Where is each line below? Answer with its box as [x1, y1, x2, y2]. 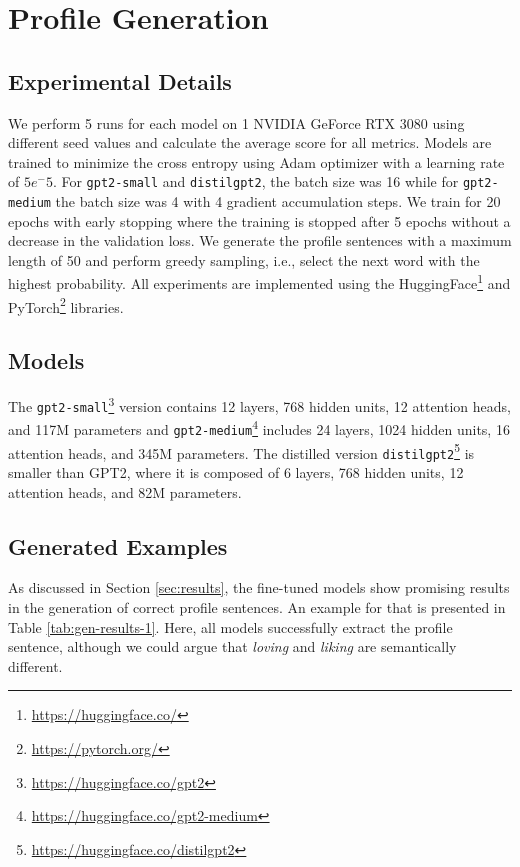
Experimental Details [8, 65, 232, 96]
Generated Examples [8, 530, 228, 561]
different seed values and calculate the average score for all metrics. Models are [8, 132, 492, 153]
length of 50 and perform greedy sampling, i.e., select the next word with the [8, 249, 480, 270]
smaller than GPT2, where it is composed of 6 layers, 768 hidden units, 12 [8, 462, 464, 483]
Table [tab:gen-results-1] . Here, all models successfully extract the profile [8, 616, 453, 637]
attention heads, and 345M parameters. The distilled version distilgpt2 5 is [8, 439, 475, 463]
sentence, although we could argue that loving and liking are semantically [8, 636, 457, 657]
